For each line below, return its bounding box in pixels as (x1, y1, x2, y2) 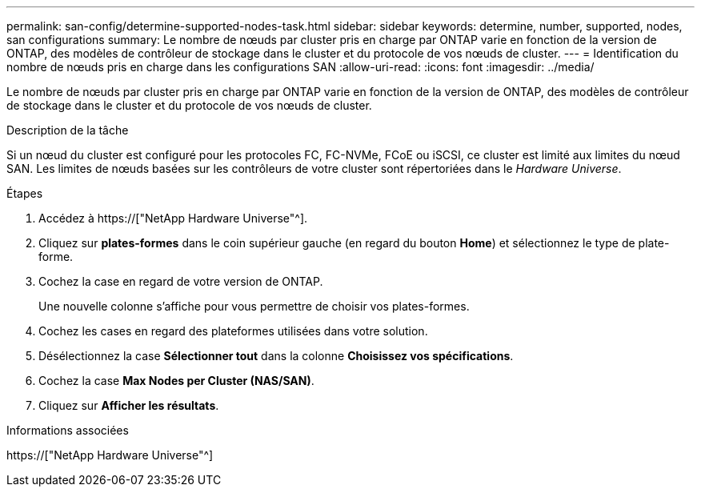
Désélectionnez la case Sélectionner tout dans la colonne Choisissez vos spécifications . (38, 349, 514, 363)
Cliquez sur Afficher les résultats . (38, 399, 219, 412)
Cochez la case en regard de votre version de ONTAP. (38, 275, 323, 288)
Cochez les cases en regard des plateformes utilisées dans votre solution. (38, 324, 428, 338)
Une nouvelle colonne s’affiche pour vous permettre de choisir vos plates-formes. (38, 299, 470, 313)
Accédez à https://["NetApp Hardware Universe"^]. (38, 211, 308, 225)
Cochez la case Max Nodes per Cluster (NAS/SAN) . (38, 374, 314, 387)
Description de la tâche (6, 123, 129, 137)
